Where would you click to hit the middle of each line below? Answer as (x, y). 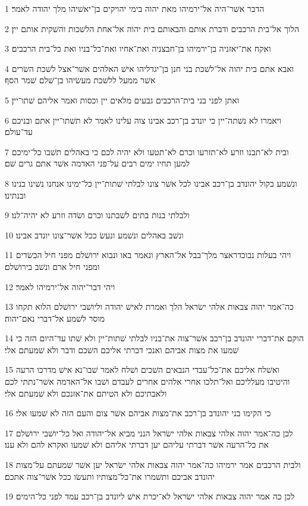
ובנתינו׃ (15, 195)
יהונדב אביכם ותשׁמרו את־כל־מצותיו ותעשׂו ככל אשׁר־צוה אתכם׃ (110, 476)
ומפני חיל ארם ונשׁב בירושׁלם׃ (52, 266)
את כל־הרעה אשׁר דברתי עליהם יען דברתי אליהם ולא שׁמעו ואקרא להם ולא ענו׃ (137, 444)
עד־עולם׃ (19, 132)
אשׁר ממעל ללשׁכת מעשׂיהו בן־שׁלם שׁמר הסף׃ (80, 80)
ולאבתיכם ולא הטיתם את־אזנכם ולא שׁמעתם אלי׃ (86, 393)
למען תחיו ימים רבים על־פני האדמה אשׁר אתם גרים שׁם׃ (98, 163)
